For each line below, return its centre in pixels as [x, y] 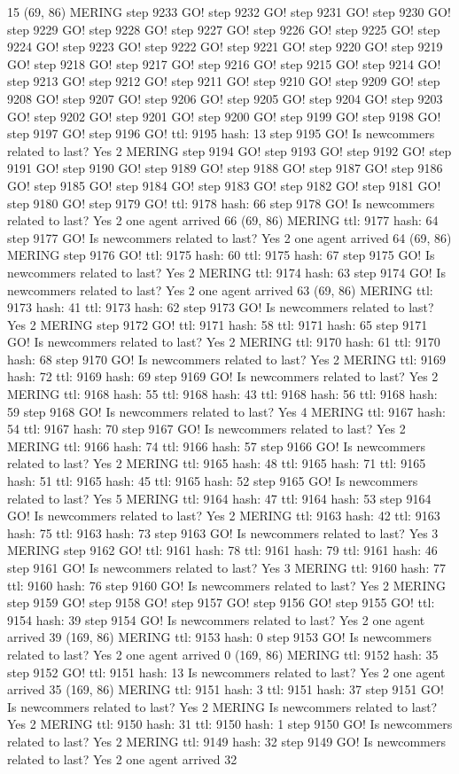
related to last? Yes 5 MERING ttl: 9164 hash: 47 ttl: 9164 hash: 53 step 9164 [219, 498]
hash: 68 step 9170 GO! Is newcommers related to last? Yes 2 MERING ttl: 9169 [226, 359]
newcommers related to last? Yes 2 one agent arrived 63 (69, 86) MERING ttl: [220, 289]
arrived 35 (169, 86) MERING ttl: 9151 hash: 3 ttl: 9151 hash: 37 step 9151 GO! [226, 689]
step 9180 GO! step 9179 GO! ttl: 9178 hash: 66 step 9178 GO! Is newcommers [221, 203]
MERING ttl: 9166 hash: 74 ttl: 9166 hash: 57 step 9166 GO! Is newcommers [216, 446]
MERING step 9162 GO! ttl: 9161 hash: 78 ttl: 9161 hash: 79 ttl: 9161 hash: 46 [222, 550]
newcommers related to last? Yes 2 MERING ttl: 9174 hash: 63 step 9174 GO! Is [226, 272]
